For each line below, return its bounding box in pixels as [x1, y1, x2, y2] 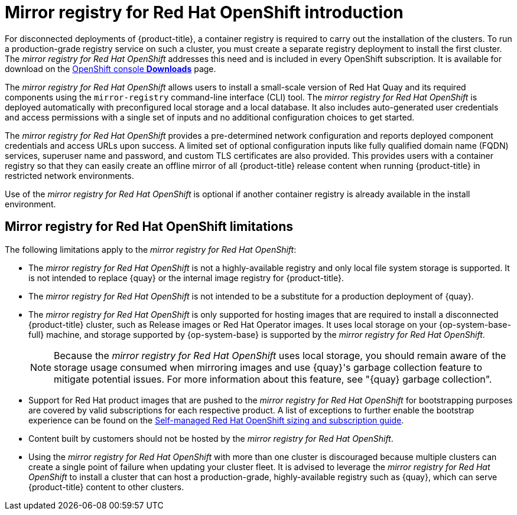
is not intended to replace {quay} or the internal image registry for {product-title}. [28, 272, 344, 283]
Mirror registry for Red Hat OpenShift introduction [5, 2, 404, 22]
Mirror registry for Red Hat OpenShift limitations [5, 219, 293, 234]
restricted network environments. [5, 170, 134, 181]
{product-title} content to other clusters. [28, 481, 184, 492]
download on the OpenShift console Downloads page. [5, 63, 216, 74]
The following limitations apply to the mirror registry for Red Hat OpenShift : [5, 244, 297, 255]
